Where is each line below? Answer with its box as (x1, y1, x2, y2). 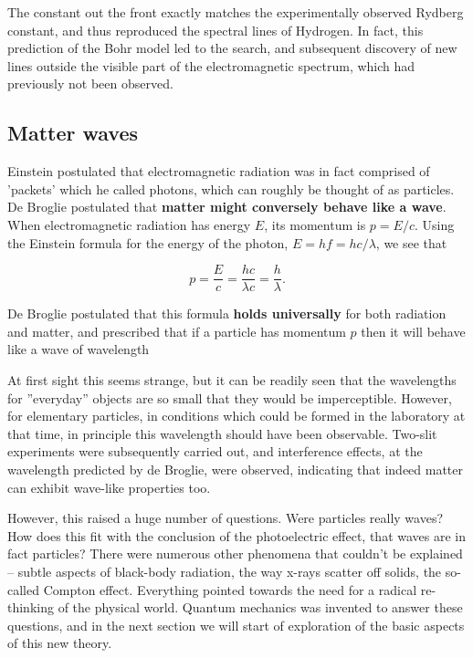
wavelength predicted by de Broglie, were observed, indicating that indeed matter (7, 459, 464, 478)
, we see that (375, 233, 447, 252)
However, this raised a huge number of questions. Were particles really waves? (7, 508, 444, 527)
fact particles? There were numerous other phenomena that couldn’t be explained (7, 544, 463, 563)
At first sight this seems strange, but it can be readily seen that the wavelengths (7, 370, 457, 389)
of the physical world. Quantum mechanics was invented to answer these (58, 598, 463, 617)
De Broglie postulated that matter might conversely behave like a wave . (7, 197, 447, 216)
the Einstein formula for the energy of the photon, (7, 233, 289, 252)
